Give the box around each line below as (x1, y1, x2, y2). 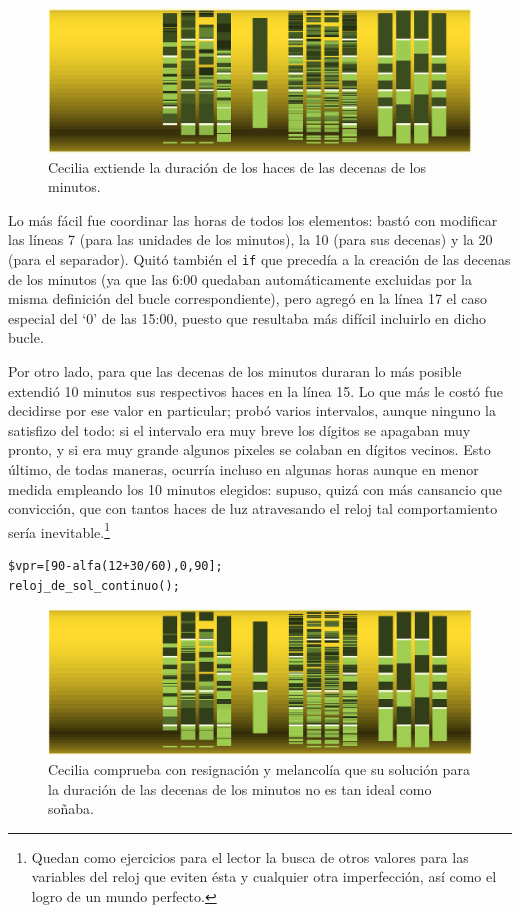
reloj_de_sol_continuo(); (8, 578, 180, 593)
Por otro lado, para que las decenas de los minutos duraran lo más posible (8, 361, 462, 382)
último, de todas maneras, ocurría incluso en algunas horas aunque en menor (8, 459, 479, 480)
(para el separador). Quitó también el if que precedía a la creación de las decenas (8, 249, 511, 270)
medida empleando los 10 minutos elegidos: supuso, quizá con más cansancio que (8, 478, 503, 499)
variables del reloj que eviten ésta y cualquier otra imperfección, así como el (31, 866, 497, 887)
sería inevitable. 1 (8, 518, 111, 542)
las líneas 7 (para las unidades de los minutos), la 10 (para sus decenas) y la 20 (8, 229, 493, 250)
